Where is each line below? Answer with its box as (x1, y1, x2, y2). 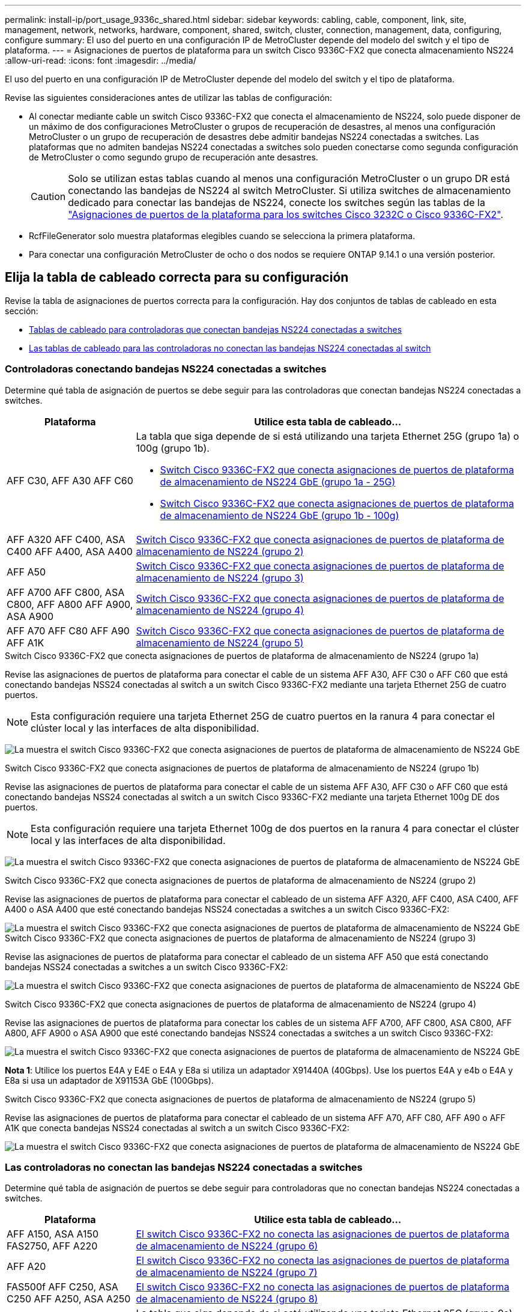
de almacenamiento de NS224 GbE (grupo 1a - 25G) (160, 475, 396, 488)
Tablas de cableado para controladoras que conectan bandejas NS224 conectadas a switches (29, 324, 402, 335)
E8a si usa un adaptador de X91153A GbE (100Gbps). (5, 1075, 214, 1086)
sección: (5, 305, 38, 316)
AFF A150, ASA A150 (7, 1228, 99, 1241)
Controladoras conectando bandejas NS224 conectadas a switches (5, 363, 327, 375)
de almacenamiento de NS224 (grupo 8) (136, 1293, 318, 1305)
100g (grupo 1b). (136, 442, 210, 454)
